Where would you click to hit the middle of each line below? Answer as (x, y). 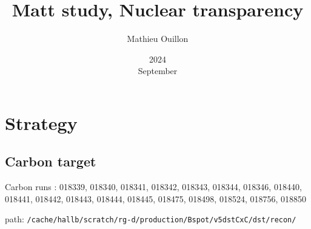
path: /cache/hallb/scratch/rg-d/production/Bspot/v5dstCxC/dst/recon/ (151, 219)
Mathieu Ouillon (158, 39)
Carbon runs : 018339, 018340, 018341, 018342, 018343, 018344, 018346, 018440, (153, 187)
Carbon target (51, 161)
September (158, 71)
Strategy (41, 122)
